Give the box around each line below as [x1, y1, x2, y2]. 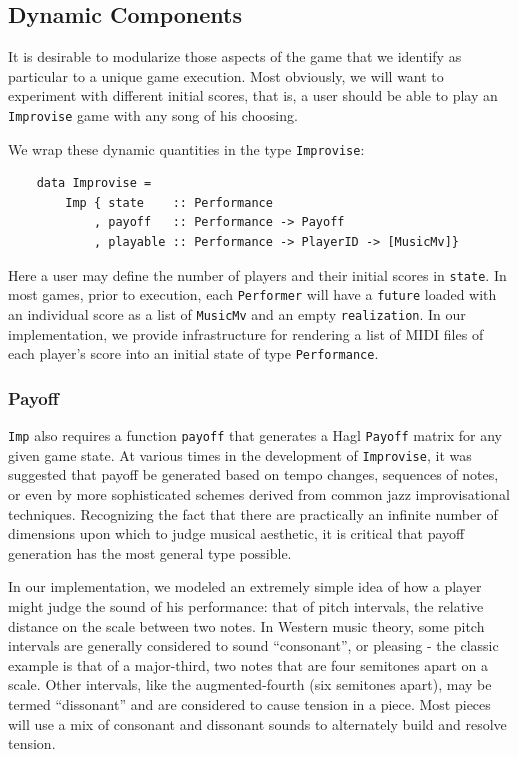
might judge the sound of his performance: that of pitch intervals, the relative [8, 595, 484, 616]
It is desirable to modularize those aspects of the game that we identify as [8, 46, 462, 67]
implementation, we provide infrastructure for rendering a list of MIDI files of [8, 323, 484, 344]
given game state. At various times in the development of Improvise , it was [8, 444, 472, 465]
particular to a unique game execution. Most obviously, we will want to [8, 65, 444, 86]
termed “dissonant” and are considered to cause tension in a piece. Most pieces [8, 693, 491, 714]
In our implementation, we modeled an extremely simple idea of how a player [8, 576, 482, 597]
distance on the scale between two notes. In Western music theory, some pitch [8, 615, 485, 636]
